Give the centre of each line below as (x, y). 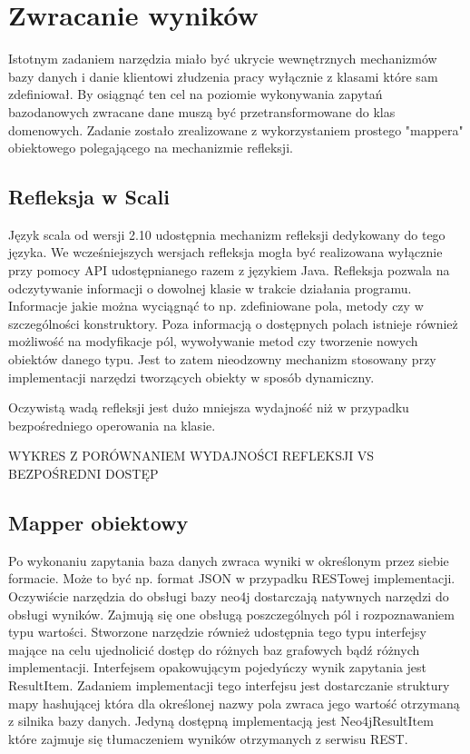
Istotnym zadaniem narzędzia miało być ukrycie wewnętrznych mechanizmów (223, 59)
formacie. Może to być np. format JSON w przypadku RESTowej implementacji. (232, 578)
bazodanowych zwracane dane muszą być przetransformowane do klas (202, 111)
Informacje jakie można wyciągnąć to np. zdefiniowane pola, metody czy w (216, 306)
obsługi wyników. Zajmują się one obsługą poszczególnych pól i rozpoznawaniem (231, 614)
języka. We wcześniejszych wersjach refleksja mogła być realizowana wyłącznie (225, 252)
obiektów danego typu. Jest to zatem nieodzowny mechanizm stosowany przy (222, 359)
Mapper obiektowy (98, 522)
